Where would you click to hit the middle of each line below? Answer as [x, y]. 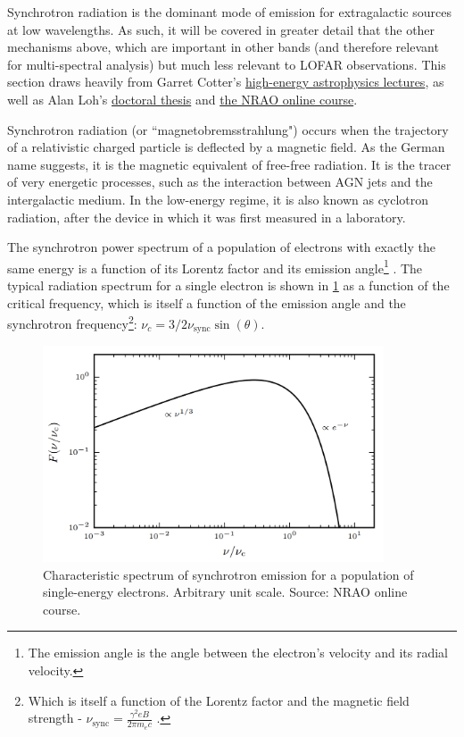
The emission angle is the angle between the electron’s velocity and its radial [238, 653]
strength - [55, 718]
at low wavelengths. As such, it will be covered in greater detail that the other [221, 29]
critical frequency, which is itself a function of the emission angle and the [207, 302]
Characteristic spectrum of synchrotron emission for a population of [228, 574]
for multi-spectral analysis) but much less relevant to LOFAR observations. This [227, 64]
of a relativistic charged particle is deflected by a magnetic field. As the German [226, 147]
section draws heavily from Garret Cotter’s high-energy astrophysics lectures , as [226, 82]
